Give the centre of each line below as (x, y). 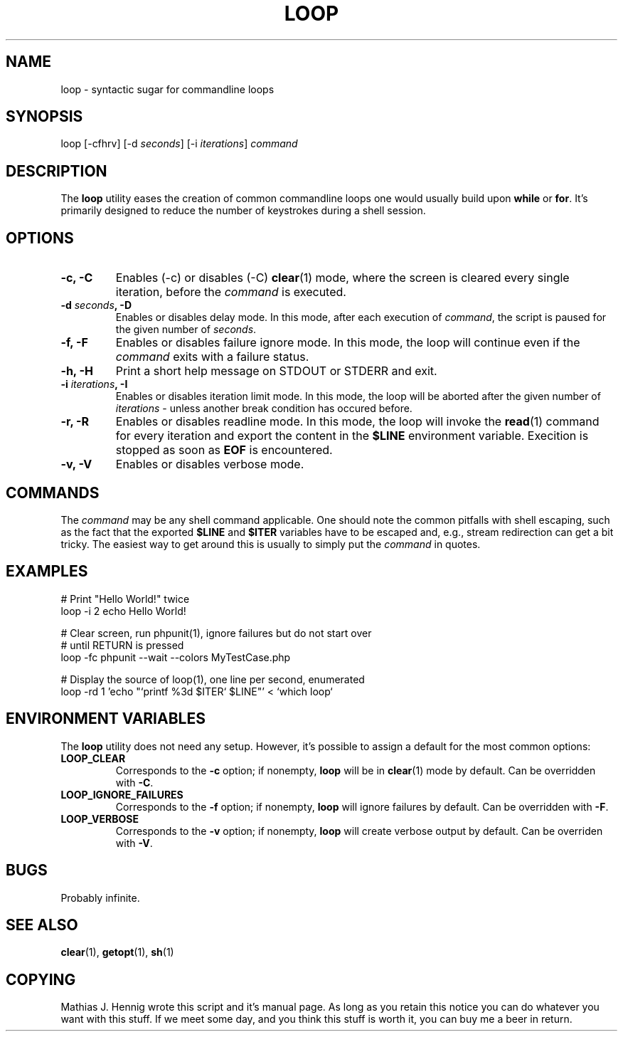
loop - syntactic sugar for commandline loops (167, 89)
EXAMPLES (47, 572)
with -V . (134, 843)
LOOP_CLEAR (93, 758)
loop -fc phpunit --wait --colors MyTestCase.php (176, 657)
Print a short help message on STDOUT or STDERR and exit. (276, 371)
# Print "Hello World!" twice (125, 599)
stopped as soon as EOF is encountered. (224, 450)
